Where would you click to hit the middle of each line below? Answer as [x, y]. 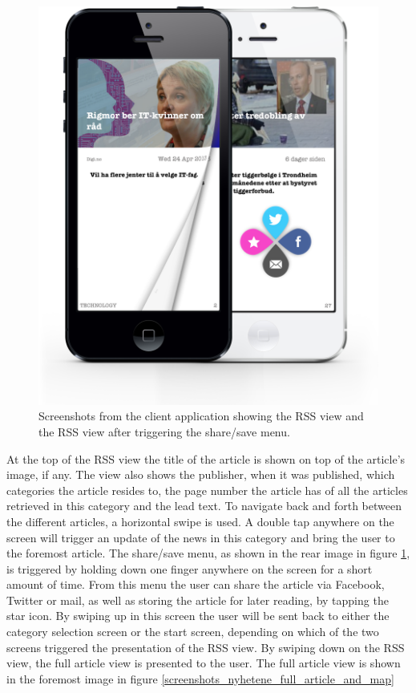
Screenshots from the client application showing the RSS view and [201, 416]
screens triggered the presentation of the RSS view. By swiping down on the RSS [206, 647]
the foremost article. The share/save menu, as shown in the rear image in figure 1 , [208, 553]
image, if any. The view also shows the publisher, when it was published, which [201, 474]
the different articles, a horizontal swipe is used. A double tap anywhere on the [200, 521]
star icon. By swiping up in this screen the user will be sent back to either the [198, 616]
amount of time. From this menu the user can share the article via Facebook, [196, 584]
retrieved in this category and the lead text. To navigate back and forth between [204, 506]
